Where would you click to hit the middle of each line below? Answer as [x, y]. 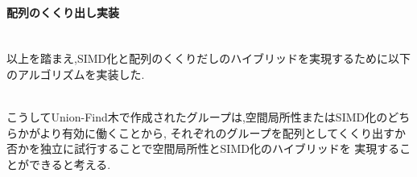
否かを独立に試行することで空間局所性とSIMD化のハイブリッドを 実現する [203, 148]
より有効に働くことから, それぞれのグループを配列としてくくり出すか [223, 132]
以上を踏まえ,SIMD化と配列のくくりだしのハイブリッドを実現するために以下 [208, 58]
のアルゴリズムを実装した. [76, 74]
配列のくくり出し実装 [63, 12]
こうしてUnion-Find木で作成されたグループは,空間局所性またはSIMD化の [197, 117]
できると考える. [70, 164]
